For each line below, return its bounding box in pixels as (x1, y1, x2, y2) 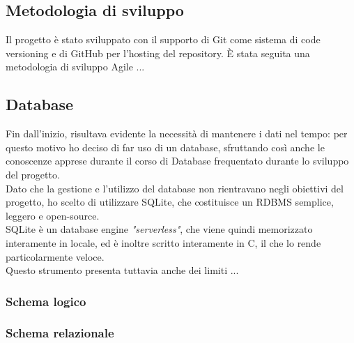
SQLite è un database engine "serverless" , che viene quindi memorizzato (6, 222, 313, 236)
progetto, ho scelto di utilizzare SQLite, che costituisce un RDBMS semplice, (6, 195, 334, 209)
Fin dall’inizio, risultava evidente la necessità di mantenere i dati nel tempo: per (6, 126, 348, 141)
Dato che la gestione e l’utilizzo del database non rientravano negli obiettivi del (6, 181, 344, 195)
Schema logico (6, 292, 86, 310)
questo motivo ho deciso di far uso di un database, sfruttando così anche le (6, 139, 325, 154)
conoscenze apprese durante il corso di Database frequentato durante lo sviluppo (6, 153, 349, 168)
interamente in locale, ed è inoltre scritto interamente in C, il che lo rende (6, 235, 321, 250)
